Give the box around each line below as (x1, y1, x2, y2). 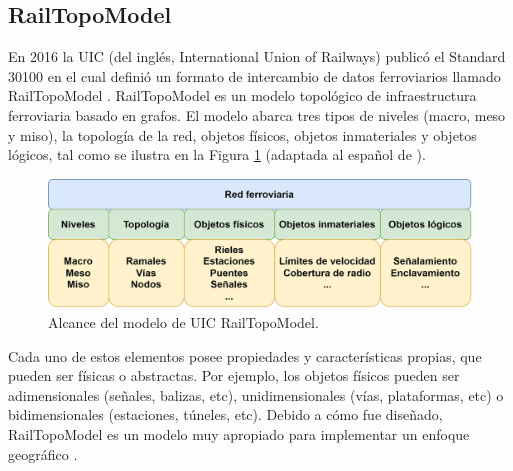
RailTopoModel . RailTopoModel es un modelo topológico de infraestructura (8, 85, 477, 106)
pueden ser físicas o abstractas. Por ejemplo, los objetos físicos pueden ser (8, 365, 460, 386)
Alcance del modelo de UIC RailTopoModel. (48, 311, 319, 332)
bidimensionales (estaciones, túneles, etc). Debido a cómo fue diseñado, (8, 404, 443, 425)
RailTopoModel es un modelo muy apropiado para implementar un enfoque (8, 423, 470, 444)
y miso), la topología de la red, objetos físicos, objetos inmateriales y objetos (8, 124, 477, 145)
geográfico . (8, 443, 78, 464)
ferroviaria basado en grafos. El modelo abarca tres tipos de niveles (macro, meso (8, 104, 506, 125)
